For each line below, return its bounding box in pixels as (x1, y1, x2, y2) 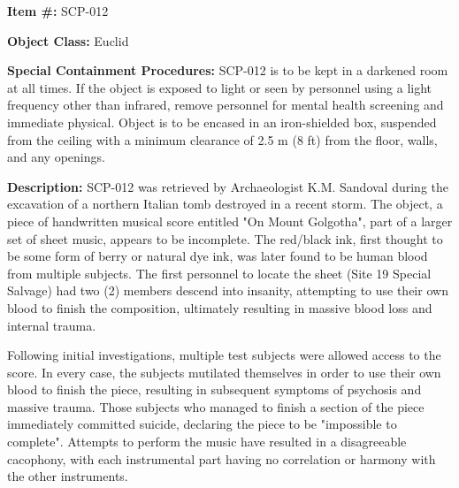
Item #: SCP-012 (7, 2, 109, 19)
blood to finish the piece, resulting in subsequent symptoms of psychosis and (7, 380, 422, 399)
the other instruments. (7, 467, 128, 485)
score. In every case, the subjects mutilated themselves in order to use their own (7, 362, 441, 381)
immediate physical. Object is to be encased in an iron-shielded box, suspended (7, 112, 437, 131)
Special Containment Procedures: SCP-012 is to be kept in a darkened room (7, 61, 448, 80)
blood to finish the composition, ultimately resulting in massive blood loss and (7, 298, 432, 316)
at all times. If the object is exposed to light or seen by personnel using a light (7, 78, 432, 96)
